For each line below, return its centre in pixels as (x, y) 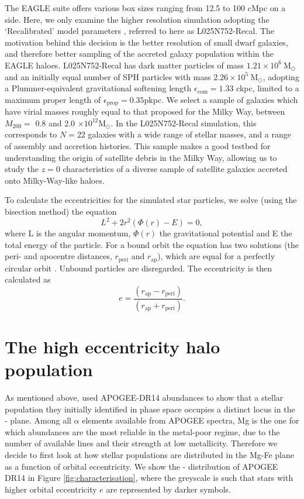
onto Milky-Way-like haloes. (55, 180)
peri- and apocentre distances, (58, 256)
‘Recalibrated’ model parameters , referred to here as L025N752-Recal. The (140, 31)
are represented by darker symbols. (169, 489)
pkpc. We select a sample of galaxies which (221, 99)
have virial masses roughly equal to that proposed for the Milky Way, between (145, 111)
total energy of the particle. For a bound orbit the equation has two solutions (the (152, 244)
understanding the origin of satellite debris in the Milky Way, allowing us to (141, 157)
